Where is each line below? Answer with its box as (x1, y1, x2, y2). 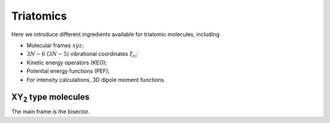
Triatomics (11, 9, 67, 23)
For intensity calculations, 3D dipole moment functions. (26, 76, 166, 83)
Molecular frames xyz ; (26, 42, 84, 49)
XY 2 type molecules (11, 92, 90, 104)
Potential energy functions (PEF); (26, 67, 110, 75)
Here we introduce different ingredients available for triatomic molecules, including (11, 31, 220, 38)
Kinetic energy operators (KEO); (26, 59, 108, 66)
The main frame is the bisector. (11, 108, 90, 116)
